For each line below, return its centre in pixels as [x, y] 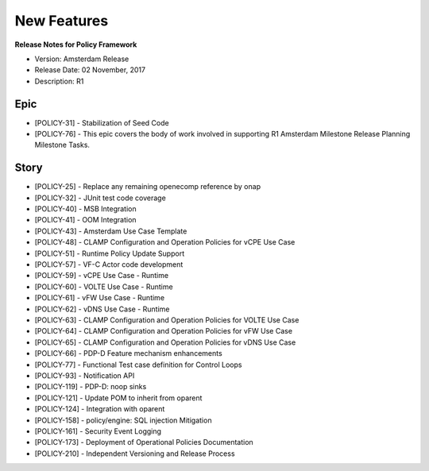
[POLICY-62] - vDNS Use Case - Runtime [102, 309]
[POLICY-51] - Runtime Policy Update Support [110, 253]
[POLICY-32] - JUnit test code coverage [100, 198]
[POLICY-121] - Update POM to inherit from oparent [118, 398]
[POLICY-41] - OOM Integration [85, 220]
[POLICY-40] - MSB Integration [85, 209]
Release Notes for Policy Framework [76, 44]
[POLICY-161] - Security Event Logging [98, 431]
